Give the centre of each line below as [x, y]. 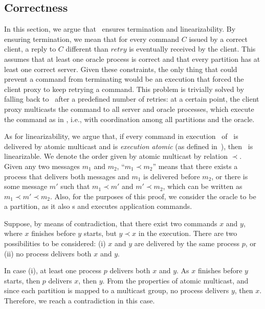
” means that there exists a [195, 166]
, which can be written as [203, 186]
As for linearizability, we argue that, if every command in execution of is [121, 136]
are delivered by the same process [187, 243]
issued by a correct [218, 39]
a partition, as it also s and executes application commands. [98, 206]
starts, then [22, 280]
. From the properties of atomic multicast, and [175, 280]
